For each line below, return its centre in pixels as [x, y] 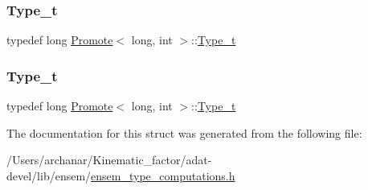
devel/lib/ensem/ [49, 175]
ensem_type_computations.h [163, 175]
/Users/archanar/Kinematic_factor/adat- [109, 160]
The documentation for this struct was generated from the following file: [184, 132]
